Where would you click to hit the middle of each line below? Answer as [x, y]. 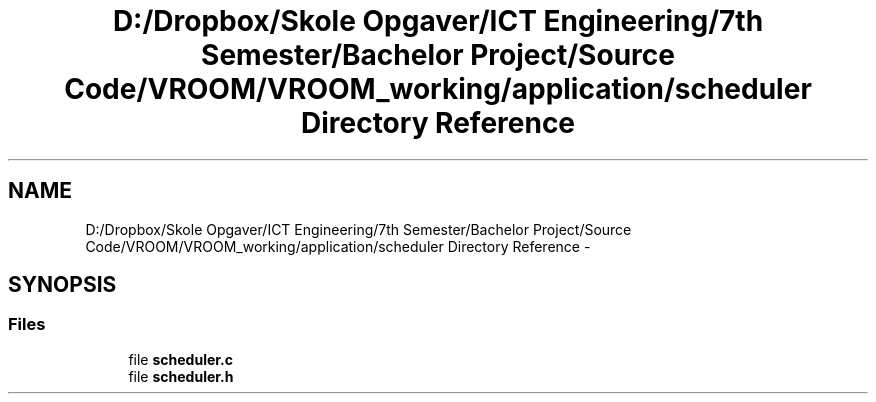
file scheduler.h [181, 376]
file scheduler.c [181, 359]
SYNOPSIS [62, 285]
